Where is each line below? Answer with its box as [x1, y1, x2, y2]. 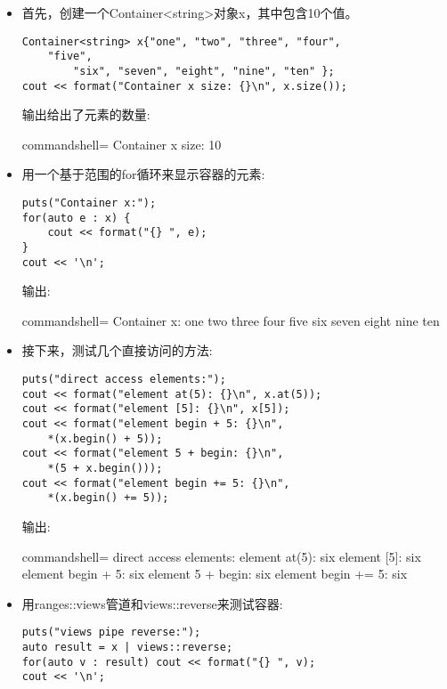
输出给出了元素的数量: [21, 105, 150, 124]
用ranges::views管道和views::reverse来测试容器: [21, 594, 283, 612]
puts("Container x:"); [21, 197, 157, 209]
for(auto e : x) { [21, 211, 131, 224]
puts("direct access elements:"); [21, 373, 226, 386]
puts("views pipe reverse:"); [21, 626, 201, 639]
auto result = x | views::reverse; [21, 641, 233, 653]
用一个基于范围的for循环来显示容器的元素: [21, 165, 265, 183]
